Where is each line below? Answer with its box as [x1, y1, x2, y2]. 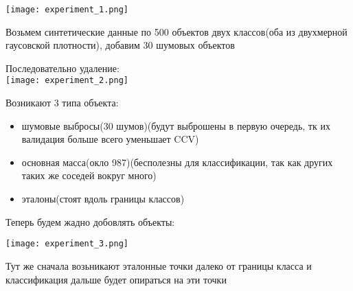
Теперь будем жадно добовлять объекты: [5, 214, 175, 229]
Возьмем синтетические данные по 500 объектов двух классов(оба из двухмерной [5, 24, 348, 38]
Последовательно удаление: [5, 60, 119, 75]
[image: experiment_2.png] [5, 75, 128, 86]
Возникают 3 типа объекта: [5, 95, 119, 110]
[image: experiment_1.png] [5, 5, 128, 14]
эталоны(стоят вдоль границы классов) [21, 191, 185, 206]
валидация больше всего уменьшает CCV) [21, 132, 199, 146]
